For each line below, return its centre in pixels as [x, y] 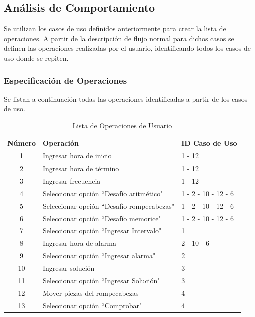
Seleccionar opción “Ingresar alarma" [99, 256]
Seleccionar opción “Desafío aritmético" [103, 193]
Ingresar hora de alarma [80, 243]
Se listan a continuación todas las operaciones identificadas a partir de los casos [126, 99]
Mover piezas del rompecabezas [91, 293]
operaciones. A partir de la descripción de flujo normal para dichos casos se [119, 38]
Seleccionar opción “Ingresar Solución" [102, 280]
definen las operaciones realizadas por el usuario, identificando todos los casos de [127, 48]
